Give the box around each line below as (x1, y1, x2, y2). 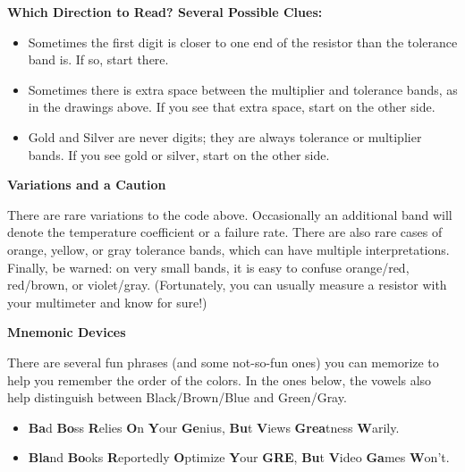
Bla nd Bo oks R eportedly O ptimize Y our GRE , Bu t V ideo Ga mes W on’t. (28, 448, 450, 467)
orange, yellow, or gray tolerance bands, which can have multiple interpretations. (7, 240, 450, 258)
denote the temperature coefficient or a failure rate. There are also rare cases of (7, 223, 443, 241)
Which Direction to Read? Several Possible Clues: (7, 3, 323, 21)
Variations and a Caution (7, 175, 166, 194)
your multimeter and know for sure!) (7, 292, 207, 311)
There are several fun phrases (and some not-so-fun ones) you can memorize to (7, 352, 439, 371)
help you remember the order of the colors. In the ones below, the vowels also (7, 370, 432, 389)
